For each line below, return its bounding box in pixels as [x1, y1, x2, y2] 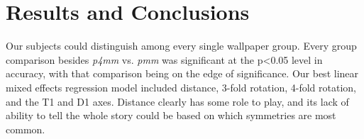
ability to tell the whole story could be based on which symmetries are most [6, 108, 336, 123]
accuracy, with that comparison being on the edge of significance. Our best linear [6, 66, 359, 81]
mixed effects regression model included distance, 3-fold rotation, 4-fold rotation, [6, 79, 356, 94]
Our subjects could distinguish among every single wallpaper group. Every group [6, 38, 357, 53]
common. [6, 121, 45, 136]
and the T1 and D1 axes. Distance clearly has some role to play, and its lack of [6, 94, 349, 109]
